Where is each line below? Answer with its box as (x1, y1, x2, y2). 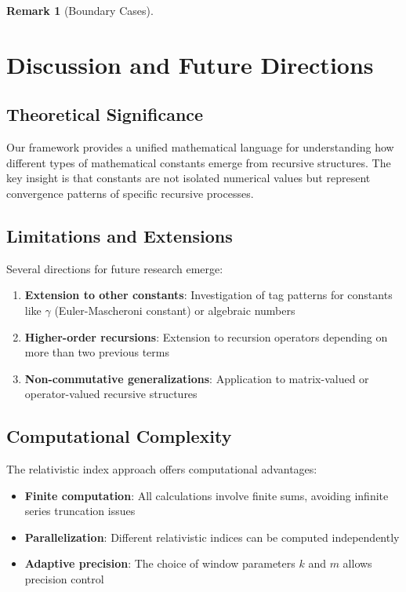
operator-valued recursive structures (24, 386, 198, 402)
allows (343, 555, 372, 572)
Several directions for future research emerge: (6, 260, 223, 276)
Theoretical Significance (6, 102, 204, 126)
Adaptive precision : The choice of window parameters (24, 555, 295, 572)
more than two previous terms (24, 344, 169, 360)
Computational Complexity (6, 424, 232, 448)
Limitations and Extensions (6, 223, 233, 247)
